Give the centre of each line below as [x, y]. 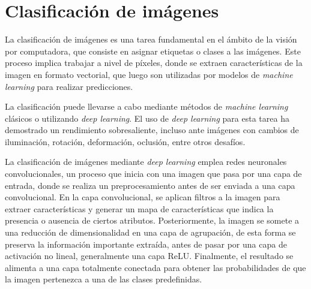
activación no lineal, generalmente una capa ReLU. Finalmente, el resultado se [149, 256]
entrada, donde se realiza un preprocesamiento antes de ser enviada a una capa [150, 185]
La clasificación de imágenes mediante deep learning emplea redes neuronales [146, 162]
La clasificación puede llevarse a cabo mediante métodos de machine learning [146, 106]
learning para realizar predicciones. [69, 86]
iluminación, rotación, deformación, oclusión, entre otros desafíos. [125, 141]
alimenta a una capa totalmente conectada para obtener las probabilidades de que [155, 267]
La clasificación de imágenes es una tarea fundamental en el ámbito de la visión [151, 39]
